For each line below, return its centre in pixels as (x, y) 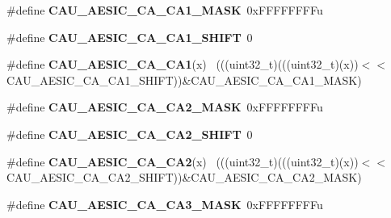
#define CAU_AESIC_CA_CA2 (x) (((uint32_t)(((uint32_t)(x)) (183, 161)
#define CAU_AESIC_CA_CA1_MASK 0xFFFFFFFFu (165, 10)
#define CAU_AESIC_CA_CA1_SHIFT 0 (130, 37)
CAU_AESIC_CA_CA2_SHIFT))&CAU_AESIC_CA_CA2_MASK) (184, 177)
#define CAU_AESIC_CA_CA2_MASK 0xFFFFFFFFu (165, 107)
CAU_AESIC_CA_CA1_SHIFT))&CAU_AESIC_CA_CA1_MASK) (184, 80)
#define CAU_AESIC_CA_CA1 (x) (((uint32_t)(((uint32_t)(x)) (183, 64)
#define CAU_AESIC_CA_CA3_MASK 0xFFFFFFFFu (165, 204)
